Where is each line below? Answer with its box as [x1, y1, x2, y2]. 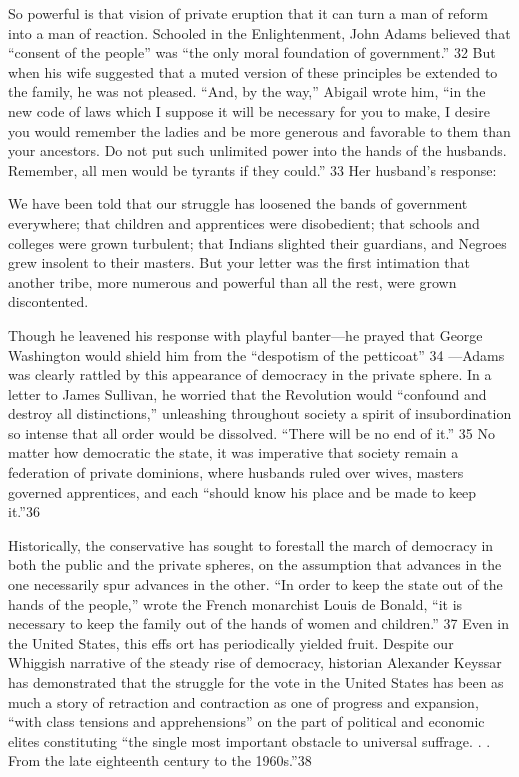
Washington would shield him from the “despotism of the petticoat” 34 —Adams [8, 344, 505, 365]
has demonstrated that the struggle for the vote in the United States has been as [8, 672, 504, 692]
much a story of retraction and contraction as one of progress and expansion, [8, 691, 479, 712]
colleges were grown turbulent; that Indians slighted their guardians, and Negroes [8, 232, 507, 253]
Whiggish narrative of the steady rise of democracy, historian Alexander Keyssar [8, 652, 502, 673]
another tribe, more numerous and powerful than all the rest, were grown [8, 271, 457, 292]
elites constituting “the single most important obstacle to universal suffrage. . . [8, 730, 491, 751]
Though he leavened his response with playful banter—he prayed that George [8, 324, 483, 345]
